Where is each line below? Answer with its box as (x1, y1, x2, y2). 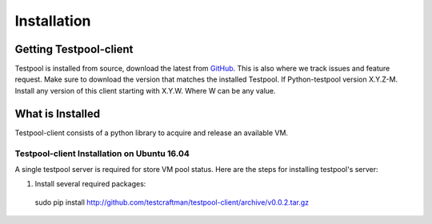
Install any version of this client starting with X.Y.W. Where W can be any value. (14, 86, 276, 95)
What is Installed (14, 106, 100, 120)
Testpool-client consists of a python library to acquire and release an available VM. (14, 128, 288, 138)
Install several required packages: (34, 179, 146, 189)
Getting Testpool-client (14, 42, 134, 56)
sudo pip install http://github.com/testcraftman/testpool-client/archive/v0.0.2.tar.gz (34, 197, 310, 207)
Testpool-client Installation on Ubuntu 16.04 (14, 148, 190, 159)
